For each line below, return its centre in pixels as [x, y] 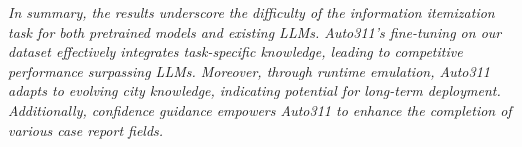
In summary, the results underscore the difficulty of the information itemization [251, 12]
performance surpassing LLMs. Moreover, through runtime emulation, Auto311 [249, 70]
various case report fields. [86, 129]
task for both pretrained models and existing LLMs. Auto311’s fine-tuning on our [255, 31]
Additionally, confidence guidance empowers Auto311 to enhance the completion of [260, 109]
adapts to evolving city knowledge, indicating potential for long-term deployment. [254, 90]
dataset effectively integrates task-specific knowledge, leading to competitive [235, 51]
